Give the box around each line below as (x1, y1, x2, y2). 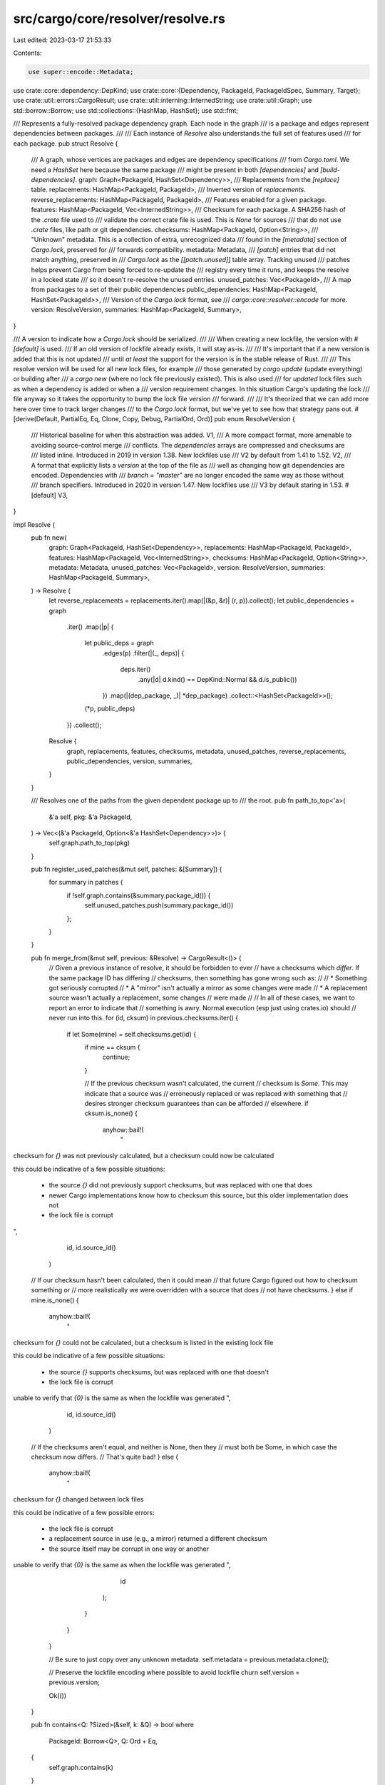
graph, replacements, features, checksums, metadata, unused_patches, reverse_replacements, (66, 747, 346, 755)
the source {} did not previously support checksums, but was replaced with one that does (48, 1181, 313, 1190)
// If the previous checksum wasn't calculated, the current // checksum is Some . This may (84, 1079, 349, 1088)
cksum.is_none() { (84, 1109, 138, 1117)
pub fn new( (31, 533, 67, 542)
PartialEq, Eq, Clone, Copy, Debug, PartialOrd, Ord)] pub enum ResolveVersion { (61, 415, 296, 423)
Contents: (13, 49, 42, 57)
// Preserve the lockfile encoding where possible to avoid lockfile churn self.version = (48, 1668, 300, 1676)
